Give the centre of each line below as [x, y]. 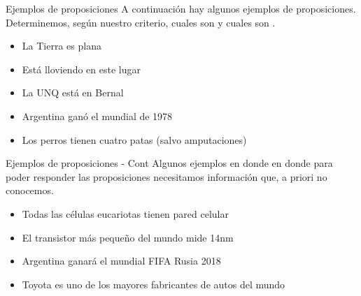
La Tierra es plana [62, 46]
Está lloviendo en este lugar [81, 69]
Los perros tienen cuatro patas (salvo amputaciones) [134, 139]
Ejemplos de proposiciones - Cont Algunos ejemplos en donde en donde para [169, 163]
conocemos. [30, 190]
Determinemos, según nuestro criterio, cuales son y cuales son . [141, 22]
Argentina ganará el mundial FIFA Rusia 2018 [121, 261]
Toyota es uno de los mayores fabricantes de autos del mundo [154, 284]
